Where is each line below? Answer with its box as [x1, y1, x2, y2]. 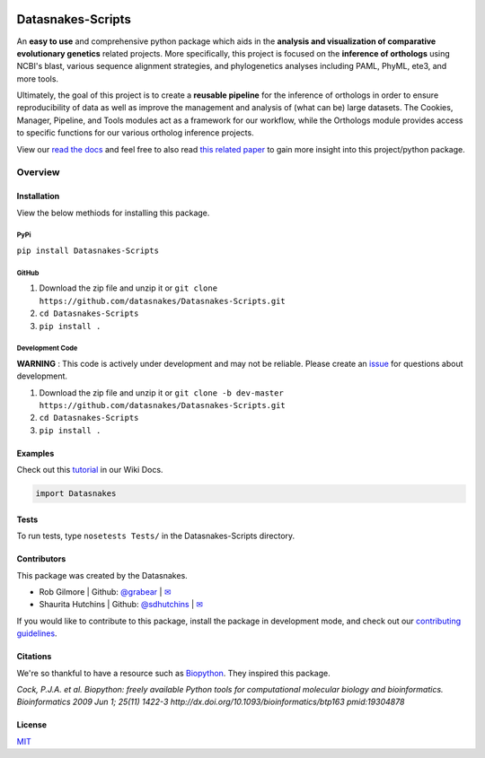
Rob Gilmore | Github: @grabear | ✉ [39, 586, 172, 597]
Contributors [16, 553, 66, 564]
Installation [16, 191, 60, 202]
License [16, 719, 48, 730]
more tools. [16, 73, 58, 84]
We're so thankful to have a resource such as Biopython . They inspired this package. [16, 667, 331, 678]
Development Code [16, 344, 78, 353]
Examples [16, 448, 55, 458]
